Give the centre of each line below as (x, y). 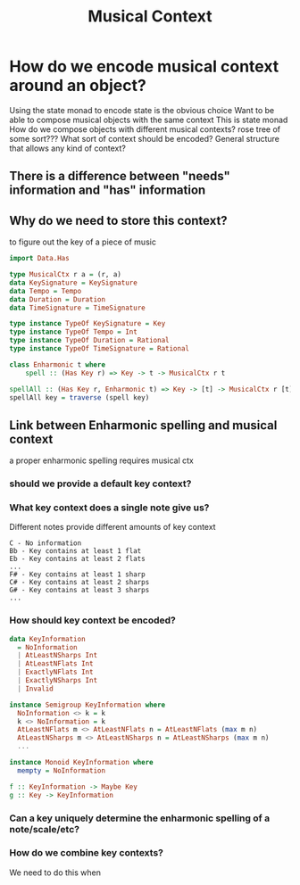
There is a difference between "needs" (120, 176)
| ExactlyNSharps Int (58, 681)
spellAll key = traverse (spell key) (79, 397)
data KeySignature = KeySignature (74, 283)
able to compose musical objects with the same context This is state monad (149, 120)
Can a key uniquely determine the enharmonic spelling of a (140, 818)
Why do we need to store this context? (118, 220)
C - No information (46, 543)
